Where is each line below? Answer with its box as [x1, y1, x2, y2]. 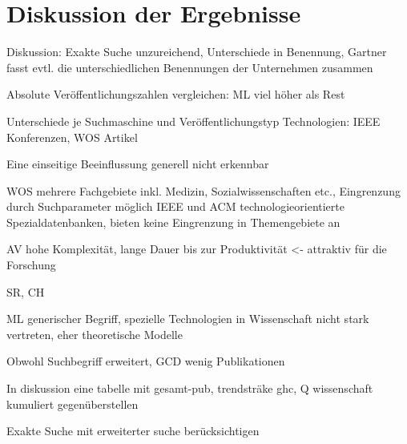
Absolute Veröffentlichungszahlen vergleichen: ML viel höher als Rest [6, 86, 345, 103]
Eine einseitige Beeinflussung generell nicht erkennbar [6, 155, 269, 172]
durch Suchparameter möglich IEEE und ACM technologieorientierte [6, 198, 345, 215]
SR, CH [6, 283, 45, 300]
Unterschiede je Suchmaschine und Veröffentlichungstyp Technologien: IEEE [6, 112, 381, 129]
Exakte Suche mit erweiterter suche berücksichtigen [6, 422, 260, 439]
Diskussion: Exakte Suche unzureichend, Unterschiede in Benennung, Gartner [6, 43, 387, 60]
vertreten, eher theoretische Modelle [6, 325, 183, 342]
